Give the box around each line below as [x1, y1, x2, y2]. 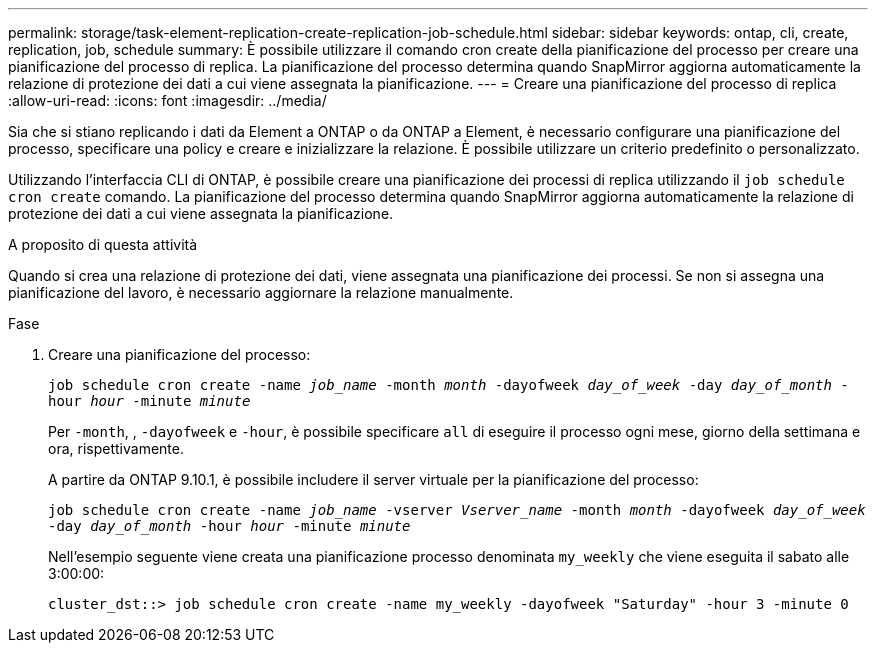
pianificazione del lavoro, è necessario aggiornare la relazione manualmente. [8, 284, 514, 301]
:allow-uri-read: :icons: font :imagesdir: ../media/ [8, 92, 327, 109]
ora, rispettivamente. [48, 440, 184, 457]
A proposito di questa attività [8, 236, 198, 253]
